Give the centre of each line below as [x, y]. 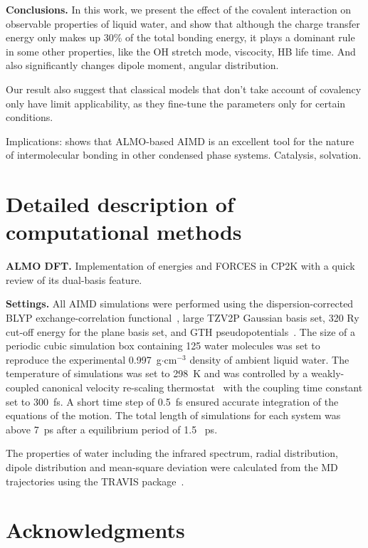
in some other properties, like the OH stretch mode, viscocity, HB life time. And [181, 51]
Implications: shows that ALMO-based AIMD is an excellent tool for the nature [180, 141]
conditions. [30, 117]
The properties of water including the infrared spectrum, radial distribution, [172, 453]
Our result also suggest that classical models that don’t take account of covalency [184, 89]
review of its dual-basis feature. [74, 279]
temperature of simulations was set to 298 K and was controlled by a [157, 373]
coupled [22, 387]
